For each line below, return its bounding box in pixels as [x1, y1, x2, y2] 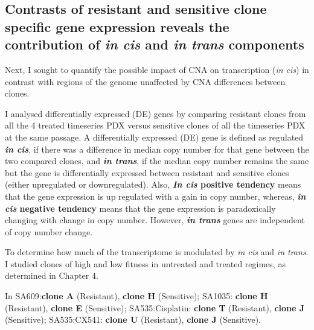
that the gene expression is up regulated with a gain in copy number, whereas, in [5, 189, 306, 202]
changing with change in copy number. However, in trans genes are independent [5, 214, 305, 226]
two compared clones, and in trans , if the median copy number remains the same [5, 154, 309, 167]
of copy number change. [5, 225, 93, 238]
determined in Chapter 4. [5, 269, 98, 282]
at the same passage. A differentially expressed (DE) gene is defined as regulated [5, 130, 304, 143]
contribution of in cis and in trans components [5, 35, 304, 54]
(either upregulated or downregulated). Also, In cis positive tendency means [5, 178, 301, 191]
